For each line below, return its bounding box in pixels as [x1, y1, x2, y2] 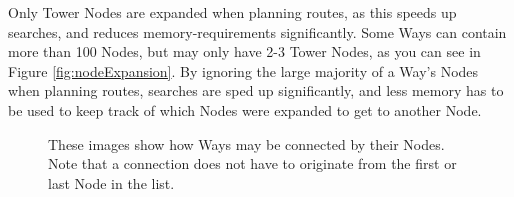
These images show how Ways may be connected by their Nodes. [48, 133, 445, 154]
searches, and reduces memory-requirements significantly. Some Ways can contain [8, 21, 507, 42]
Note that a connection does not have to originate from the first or [48, 153, 457, 174]
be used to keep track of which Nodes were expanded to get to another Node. [8, 99, 482, 120]
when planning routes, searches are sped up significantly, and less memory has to [8, 80, 504, 101]
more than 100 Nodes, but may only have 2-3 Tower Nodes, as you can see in [8, 41, 481, 62]
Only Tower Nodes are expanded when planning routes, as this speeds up [8, 2, 457, 22]
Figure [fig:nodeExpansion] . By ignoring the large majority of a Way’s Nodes [8, 60, 479, 81]
